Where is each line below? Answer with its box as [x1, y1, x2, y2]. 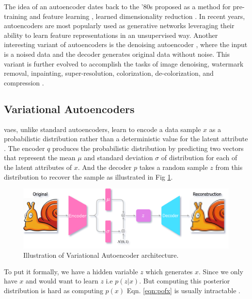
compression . [4, 77, 44, 87]
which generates [145, 266, 193, 276]
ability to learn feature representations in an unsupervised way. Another [4, 30, 218, 40]
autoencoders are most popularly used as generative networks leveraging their [4, 20, 235, 31]
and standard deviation [84, 152, 153, 163]
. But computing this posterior [139, 276, 230, 286]
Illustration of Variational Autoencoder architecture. [23, 250, 179, 260]
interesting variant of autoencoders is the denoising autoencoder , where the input [4, 39, 248, 50]
